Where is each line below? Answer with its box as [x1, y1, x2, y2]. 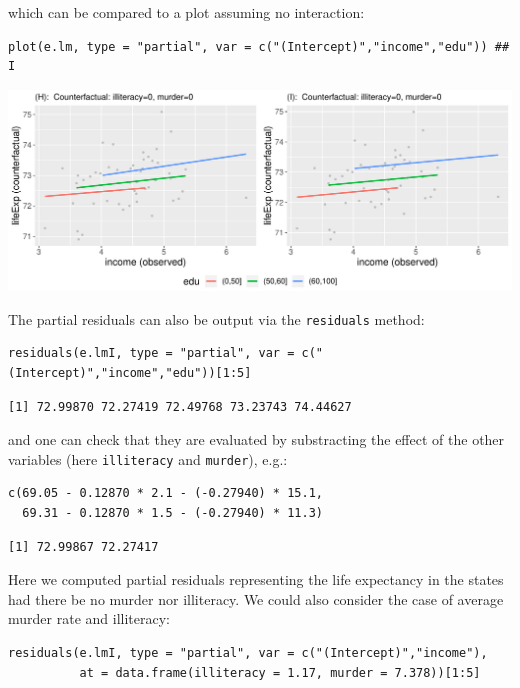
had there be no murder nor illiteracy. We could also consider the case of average [8, 588, 504, 609]
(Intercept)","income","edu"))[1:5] [8, 365, 252, 380]
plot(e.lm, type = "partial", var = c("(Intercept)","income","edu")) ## [8, 39, 510, 54]
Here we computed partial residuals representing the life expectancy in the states [8, 569, 504, 590]
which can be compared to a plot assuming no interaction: [8, 2, 365, 22]
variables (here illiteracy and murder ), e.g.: [8, 448, 288, 469]
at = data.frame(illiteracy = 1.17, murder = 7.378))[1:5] [79, 665, 481, 680]
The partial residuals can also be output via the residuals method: [8, 308, 425, 329]
